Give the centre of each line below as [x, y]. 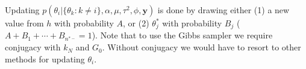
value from [24, 23]
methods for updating [45, 58]
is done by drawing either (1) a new [223, 10]
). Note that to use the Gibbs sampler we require [182, 35]
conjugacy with [33, 47]
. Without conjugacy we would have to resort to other [201, 47]
